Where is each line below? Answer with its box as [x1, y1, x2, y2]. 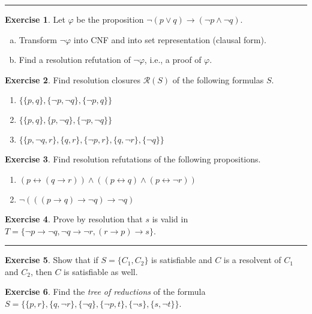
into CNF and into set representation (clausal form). [73, 33, 266, 46]
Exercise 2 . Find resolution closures [5, 73, 141, 86]
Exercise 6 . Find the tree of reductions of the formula [5, 285, 206, 298]
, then [30, 265, 52, 277]
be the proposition [76, 13, 144, 25]
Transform [19, 33, 57, 46]
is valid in [152, 212, 188, 225]
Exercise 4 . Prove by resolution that [5, 212, 143, 225]
